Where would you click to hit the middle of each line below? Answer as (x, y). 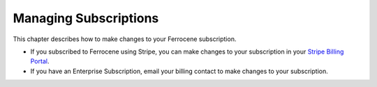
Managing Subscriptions (86, 18)
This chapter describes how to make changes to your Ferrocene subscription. (125, 39)
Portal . (40, 61)
